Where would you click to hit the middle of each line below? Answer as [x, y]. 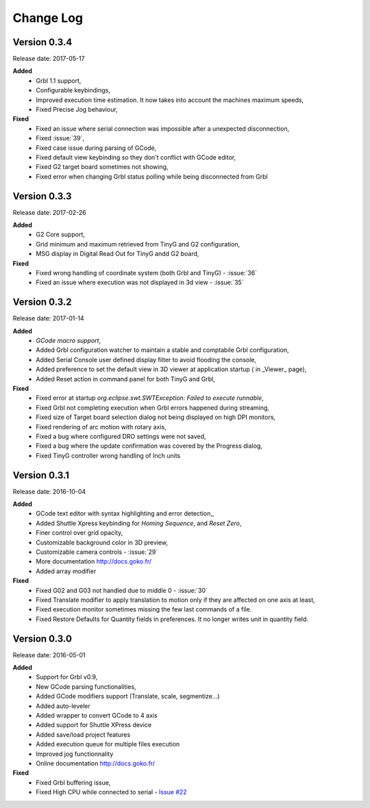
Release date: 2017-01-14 [49, 318]
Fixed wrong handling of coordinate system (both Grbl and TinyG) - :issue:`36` [146, 273]
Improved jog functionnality [75, 754]
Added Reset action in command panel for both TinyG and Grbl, [125, 379]
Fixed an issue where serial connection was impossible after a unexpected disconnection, [163, 128]
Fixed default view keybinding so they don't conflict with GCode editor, [136, 157]
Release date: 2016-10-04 [49, 491]
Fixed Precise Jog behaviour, [77, 110]
